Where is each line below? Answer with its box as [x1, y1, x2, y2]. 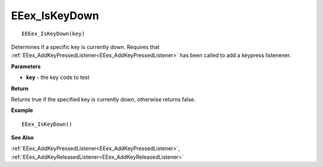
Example [11, 107, 33, 114]
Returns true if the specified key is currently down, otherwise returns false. [11, 96, 196, 103]
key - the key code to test [26, 74, 90, 81]
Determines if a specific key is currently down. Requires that [11, 43, 160, 50]
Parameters [11, 63, 41, 70]
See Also [11, 134, 34, 141]
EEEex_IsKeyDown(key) [22, 30, 85, 37]
